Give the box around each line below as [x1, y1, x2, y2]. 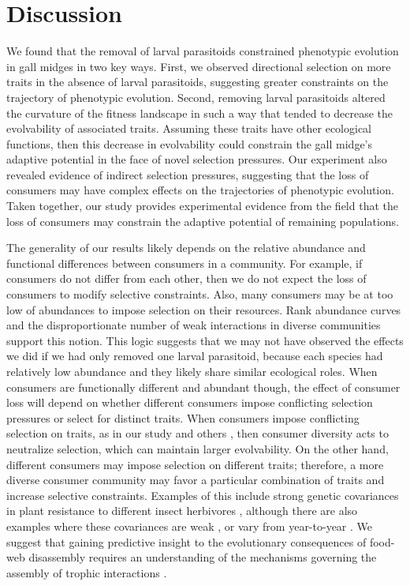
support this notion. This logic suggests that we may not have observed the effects [6, 332, 404, 348]
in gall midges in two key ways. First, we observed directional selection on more [6, 58, 391, 74]
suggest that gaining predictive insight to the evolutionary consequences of [6, 533, 367, 550]
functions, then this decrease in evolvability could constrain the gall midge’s [6, 135, 373, 152]
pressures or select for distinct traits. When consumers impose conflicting [6, 409, 360, 426]
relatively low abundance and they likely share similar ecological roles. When [6, 363, 378, 379]
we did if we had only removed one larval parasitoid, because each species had [6, 347, 383, 364]
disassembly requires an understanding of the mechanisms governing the [28, 549, 377, 565]
